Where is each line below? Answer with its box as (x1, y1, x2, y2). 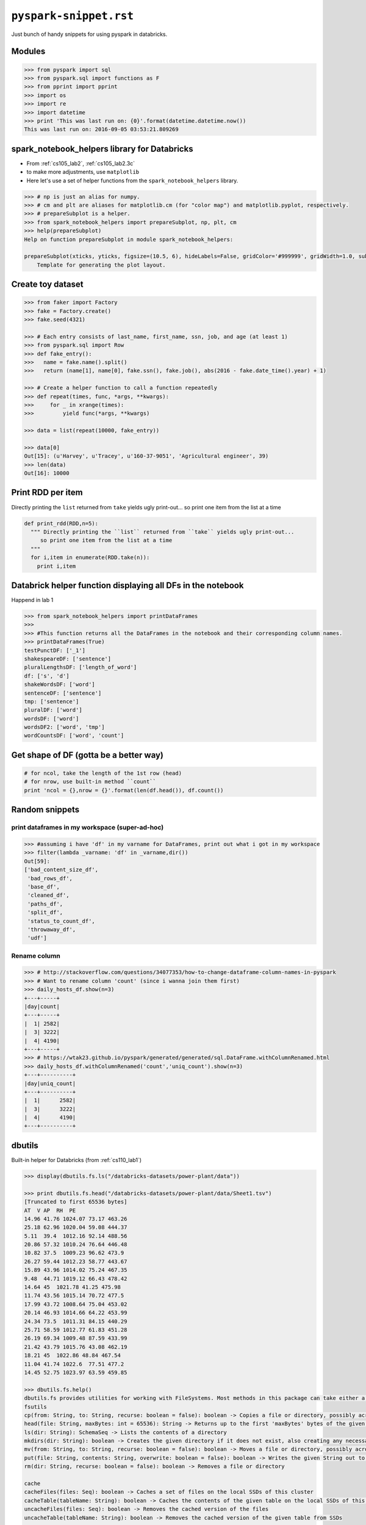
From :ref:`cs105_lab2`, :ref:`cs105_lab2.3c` (26, 159, 135, 167)
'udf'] (27, 935, 47, 942)
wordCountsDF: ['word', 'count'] (24, 732, 124, 739)
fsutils (24, 1403, 47, 1410)
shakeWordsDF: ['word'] (24, 681, 96, 688)
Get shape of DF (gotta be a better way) (11, 750, 164, 760)
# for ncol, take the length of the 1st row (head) (24, 770, 182, 777)
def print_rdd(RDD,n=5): (24, 520, 99, 527)
